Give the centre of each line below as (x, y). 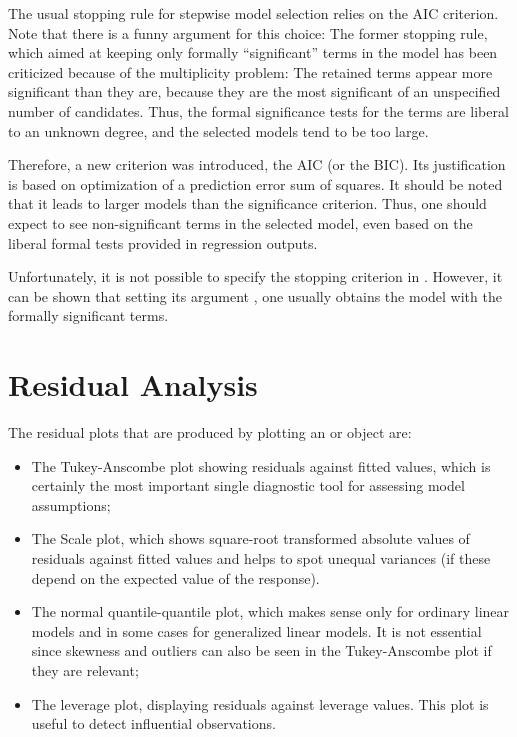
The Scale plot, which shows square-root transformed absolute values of (250, 538)
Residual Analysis (133, 384)
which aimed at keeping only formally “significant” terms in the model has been (253, 52)
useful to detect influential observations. (153, 723)
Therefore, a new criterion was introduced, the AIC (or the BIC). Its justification (257, 164)
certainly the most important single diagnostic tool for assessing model (248, 485)
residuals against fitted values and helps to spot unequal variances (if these (261, 558)
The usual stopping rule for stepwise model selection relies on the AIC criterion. (253, 13)
